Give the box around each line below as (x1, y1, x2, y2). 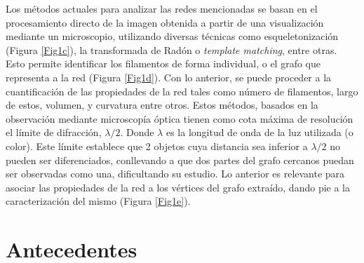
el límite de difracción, (6, 125, 102, 140)
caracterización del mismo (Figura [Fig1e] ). (6, 194, 191, 208)
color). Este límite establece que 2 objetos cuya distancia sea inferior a (6, 138, 308, 153)
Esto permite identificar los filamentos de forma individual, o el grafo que (6, 56, 321, 71)
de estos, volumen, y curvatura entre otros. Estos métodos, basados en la (6, 97, 318, 112)
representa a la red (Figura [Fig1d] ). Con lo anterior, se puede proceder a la (6, 69, 332, 84)
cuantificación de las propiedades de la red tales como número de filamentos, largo (6, 83, 358, 98)
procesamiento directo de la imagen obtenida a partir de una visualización (6, 15, 324, 29)
